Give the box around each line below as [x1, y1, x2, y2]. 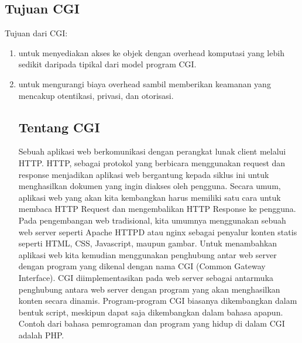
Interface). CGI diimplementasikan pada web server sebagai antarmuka [18, 271, 274, 283]
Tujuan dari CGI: [5, 27, 68, 39]
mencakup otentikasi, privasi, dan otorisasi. [18, 89, 174, 101]
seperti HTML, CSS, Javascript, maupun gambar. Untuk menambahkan [18, 237, 277, 249]
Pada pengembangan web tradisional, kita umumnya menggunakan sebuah [18, 214, 286, 226]
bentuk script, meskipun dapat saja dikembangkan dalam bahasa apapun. [18, 306, 283, 318]
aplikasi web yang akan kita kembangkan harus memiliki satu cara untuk [18, 191, 281, 203]
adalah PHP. [18, 328, 64, 341]
